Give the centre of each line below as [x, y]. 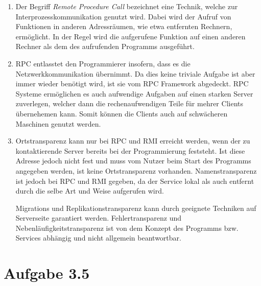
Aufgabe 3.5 [47, 273]
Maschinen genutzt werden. [58, 123]
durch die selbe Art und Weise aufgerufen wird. [90, 191]
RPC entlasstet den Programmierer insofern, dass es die [103, 63]
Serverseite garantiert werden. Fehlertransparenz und [99, 218]
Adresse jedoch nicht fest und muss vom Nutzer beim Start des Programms [133, 161]
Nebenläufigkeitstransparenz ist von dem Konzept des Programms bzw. [127, 228]
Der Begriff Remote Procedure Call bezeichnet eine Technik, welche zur [127, 6]
